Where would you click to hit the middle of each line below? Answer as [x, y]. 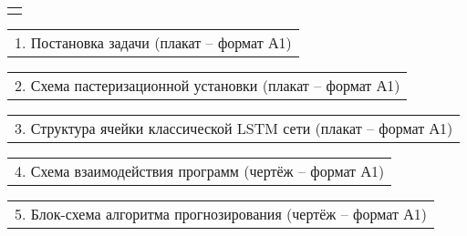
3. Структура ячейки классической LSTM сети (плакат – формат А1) [234, 128]
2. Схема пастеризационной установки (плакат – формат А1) [208, 85]
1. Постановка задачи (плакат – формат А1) [153, 42]
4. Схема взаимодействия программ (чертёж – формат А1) [200, 171]
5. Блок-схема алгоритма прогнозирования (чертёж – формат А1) [221, 214]
